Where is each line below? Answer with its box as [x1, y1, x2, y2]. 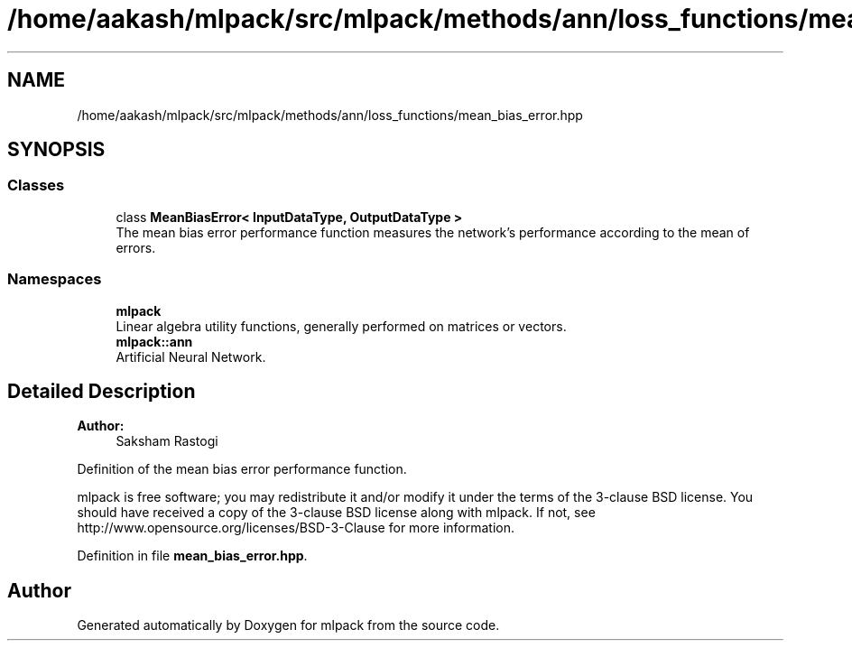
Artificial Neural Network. [116, 348, 266, 365]
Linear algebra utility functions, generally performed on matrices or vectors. [116, 318, 567, 334]
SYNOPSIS [7, 138, 106, 162]
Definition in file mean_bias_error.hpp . [77, 548, 308, 564]
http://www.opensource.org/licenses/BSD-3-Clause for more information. [77, 520, 514, 536]
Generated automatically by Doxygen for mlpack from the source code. [77, 617, 500, 634]
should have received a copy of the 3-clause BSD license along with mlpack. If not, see [77, 505, 596, 521]
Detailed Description [7, 379, 196, 403]
